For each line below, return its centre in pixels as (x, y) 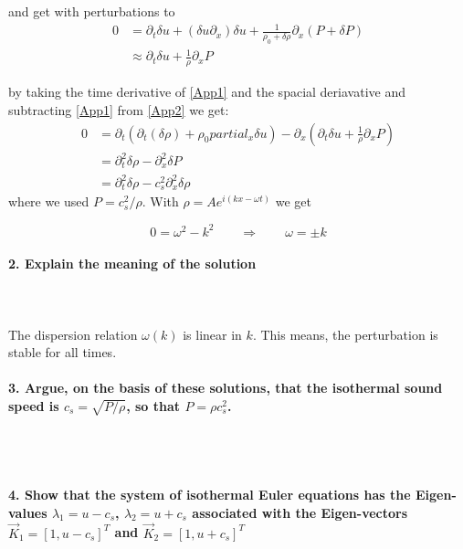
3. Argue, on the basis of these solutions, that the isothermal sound (226, 388)
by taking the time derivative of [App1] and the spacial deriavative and (207, 92)
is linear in (212, 334)
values (28, 512)
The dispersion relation (73, 334)
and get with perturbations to (92, 11)
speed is (34, 405)
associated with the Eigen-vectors (300, 512)
